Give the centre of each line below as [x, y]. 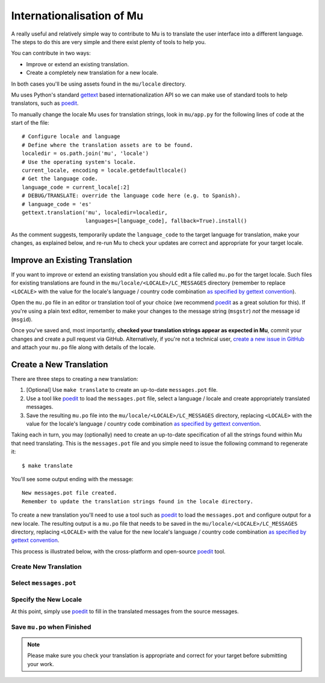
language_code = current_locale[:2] [76, 187]
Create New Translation [46, 567]
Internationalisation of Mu [77, 16]
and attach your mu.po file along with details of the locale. [83, 347]
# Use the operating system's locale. [79, 162]
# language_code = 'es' [57, 204]
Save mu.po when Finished [51, 627]
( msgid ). [22, 319]
